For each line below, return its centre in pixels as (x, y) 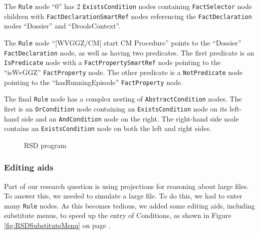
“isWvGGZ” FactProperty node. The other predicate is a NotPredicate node (124, 72)
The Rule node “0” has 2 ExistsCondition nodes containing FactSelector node (128, 6)
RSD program (45, 145)
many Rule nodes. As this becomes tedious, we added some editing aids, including (129, 205)
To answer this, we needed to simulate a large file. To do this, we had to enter (123, 196)
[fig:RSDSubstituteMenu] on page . (57, 225)
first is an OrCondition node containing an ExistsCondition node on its (116, 108)
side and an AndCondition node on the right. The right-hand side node (130, 118)
